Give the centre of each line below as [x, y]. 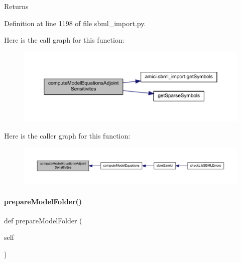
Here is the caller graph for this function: [67, 135]
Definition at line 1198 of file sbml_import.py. [75, 23]
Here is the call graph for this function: [64, 40]
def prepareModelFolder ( [43, 220]
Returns [16, 6]
